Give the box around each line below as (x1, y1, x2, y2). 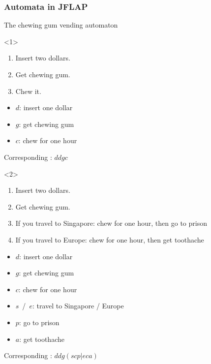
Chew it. (15, 86, 41, 96)
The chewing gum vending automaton (4, 20, 118, 30)
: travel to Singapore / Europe (32, 301, 124, 311)
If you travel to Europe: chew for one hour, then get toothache (15, 234, 204, 244)
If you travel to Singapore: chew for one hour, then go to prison (15, 218, 207, 228)
